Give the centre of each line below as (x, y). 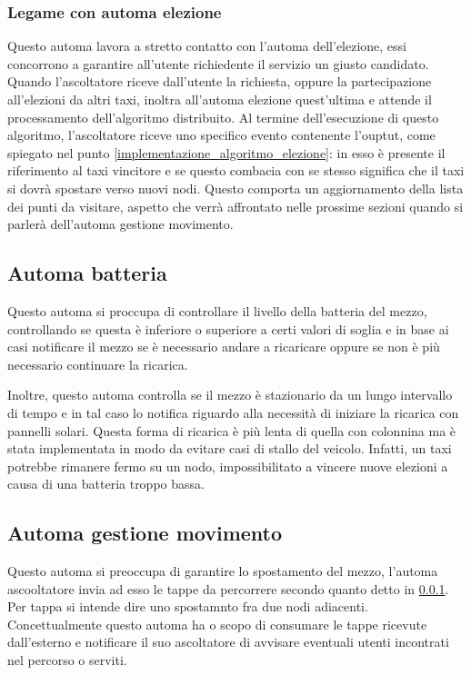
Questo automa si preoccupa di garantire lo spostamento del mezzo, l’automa (223, 571)
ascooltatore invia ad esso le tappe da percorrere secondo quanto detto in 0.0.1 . (228, 588)
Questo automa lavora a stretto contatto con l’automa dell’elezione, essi (207, 46)
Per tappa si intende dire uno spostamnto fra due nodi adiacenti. (188, 606)
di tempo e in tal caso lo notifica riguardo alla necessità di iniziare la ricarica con (233, 412)
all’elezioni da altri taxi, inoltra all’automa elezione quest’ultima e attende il (220, 99)
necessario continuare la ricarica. (98, 364)
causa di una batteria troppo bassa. (106, 484)
